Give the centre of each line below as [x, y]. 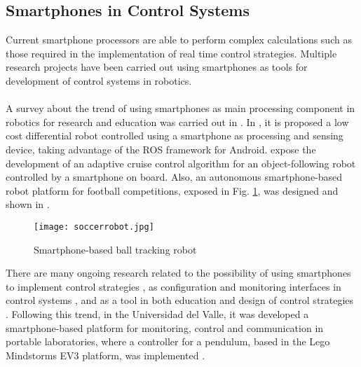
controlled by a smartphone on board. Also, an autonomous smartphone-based [174, 177]
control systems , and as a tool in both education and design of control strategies [180, 300]
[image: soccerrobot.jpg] [94, 227]
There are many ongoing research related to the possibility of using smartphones [178, 273]
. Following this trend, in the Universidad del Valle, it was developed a [157, 313]
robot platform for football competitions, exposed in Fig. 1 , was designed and [172, 190]
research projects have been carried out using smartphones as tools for [157, 67]
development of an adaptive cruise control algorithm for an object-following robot [181, 163]
